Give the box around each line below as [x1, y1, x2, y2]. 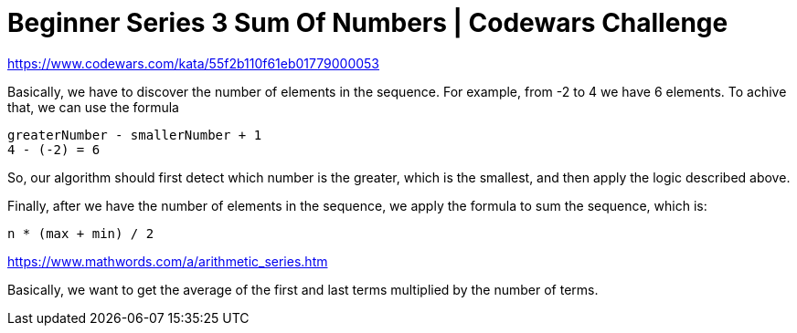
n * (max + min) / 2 [7, 225, 154, 241]
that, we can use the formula [7, 99, 179, 115]
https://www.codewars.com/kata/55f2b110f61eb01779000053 [7, 55, 379, 71]
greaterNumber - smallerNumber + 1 [7, 127, 262, 142]
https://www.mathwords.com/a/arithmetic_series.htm [7, 253, 328, 269]
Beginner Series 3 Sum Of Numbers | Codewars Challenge [7, 7, 728, 38]
